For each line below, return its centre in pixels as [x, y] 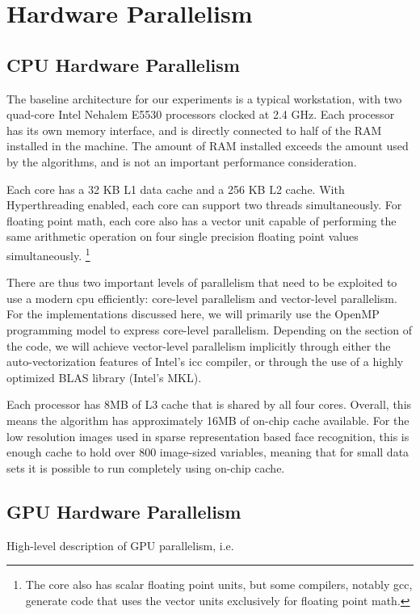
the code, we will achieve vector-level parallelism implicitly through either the [199, 345]
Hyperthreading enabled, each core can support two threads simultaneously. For [204, 205]
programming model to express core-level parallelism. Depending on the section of [209, 329]
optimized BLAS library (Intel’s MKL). [104, 377]
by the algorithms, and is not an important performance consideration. [182, 161]
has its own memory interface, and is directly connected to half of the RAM [194, 130]
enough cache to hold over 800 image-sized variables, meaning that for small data [208, 452]
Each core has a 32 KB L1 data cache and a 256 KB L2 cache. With [176, 189]
